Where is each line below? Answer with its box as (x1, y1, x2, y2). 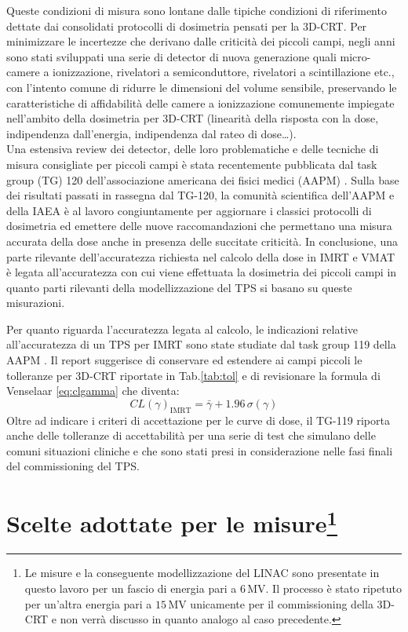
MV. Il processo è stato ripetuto (247, 580, 402, 597)
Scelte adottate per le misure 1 (6, 504, 337, 539)
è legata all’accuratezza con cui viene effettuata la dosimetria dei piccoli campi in (6, 264, 397, 280)
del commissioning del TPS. (6, 458, 140, 474)
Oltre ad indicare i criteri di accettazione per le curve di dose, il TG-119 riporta (6, 411, 390, 428)
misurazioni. (6, 294, 65, 311)
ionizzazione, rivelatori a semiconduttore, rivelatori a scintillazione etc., (53, 64, 395, 80)
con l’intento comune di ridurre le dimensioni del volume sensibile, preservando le (6, 79, 397, 95)
